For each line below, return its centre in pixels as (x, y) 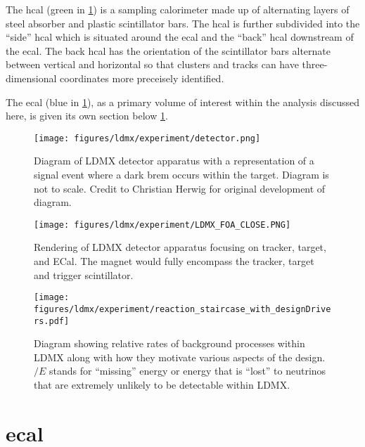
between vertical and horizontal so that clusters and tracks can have (152, 64)
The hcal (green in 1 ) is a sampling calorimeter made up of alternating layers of (178, 9)
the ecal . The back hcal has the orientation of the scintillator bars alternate (168, 50)
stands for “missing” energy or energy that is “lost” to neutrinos (188, 371)
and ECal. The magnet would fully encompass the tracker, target (174, 261)
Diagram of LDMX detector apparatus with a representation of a (174, 161)
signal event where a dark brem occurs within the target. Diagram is (181, 174)
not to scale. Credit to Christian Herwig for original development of (180, 188)
